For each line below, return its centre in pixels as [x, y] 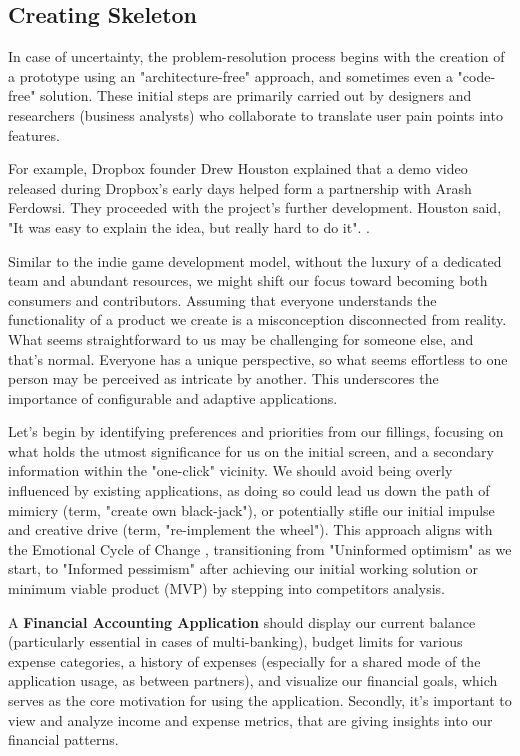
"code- [476, 75]
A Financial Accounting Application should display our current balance [242, 621]
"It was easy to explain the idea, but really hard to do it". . [189, 226]
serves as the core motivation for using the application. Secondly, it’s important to [260, 700]
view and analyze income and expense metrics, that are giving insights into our [250, 719]
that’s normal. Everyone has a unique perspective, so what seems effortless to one [258, 358]
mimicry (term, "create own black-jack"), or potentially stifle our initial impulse [251, 509]
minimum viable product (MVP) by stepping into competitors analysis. [226, 588]
